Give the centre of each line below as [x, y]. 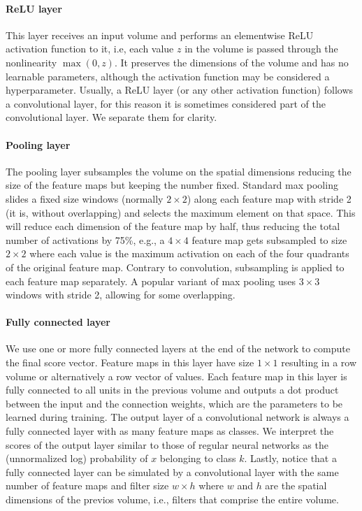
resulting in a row [319, 362]
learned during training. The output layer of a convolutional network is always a [178, 417]
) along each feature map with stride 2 [269, 198]
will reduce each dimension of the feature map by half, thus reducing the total [173, 226]
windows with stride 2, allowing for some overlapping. [121, 295]
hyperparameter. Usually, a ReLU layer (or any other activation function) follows [180, 90]
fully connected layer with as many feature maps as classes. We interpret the [170, 431]
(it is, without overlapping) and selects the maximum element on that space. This [181, 212]
